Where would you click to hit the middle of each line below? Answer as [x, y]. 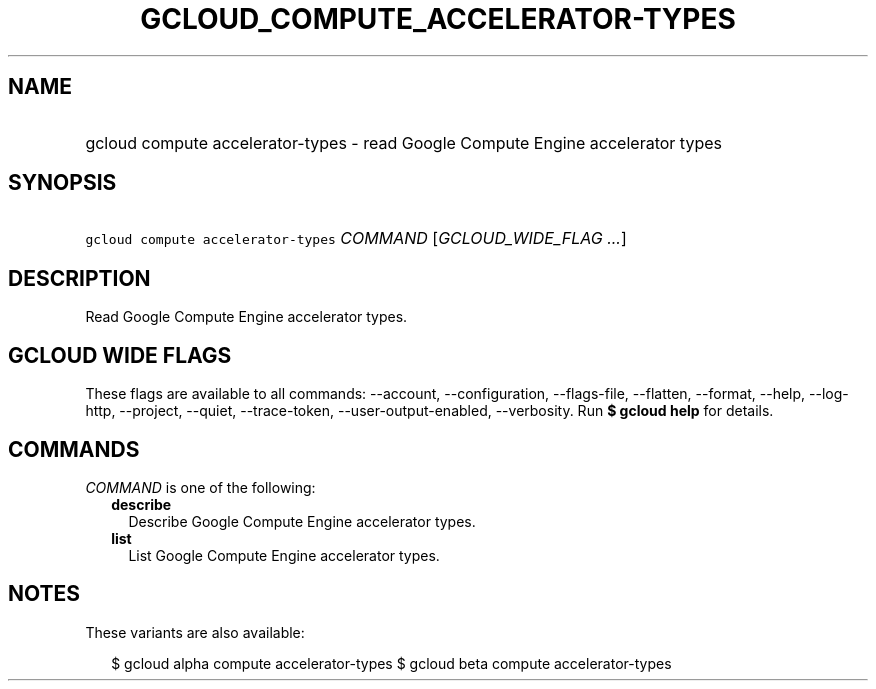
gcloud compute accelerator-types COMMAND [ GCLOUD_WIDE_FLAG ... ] [356, 238]
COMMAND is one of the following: [200, 487]
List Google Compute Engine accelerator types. [284, 555]
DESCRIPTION [79, 278]
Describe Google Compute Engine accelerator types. [302, 521]
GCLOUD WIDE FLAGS [120, 355]
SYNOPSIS [62, 183]
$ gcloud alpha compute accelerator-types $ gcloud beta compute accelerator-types [391, 663]
